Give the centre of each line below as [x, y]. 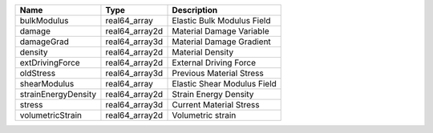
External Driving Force [214, 62]
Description [195, 10]
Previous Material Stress [218, 73]
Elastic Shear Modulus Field [224, 84]
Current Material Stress [216, 105]
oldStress [38, 73]
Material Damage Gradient [222, 42]
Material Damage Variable [221, 31]
